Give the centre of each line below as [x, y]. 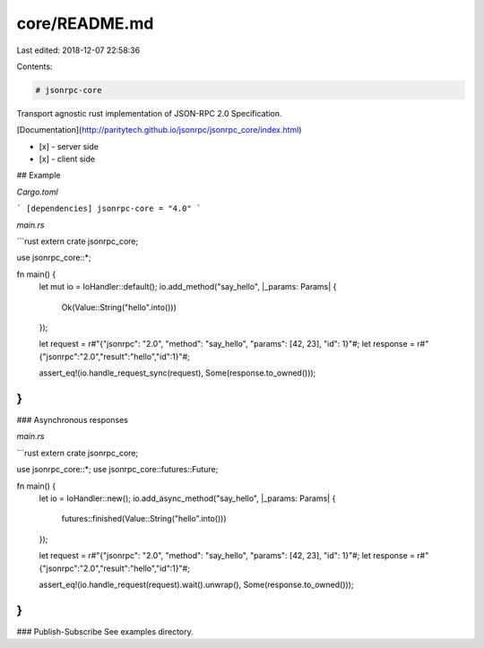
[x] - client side [67, 159]
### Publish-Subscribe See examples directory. [105, 631]
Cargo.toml [37, 192]
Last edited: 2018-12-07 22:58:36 [78, 50]
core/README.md [85, 23]
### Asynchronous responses [73, 420]
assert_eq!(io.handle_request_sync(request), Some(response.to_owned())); [177, 373]
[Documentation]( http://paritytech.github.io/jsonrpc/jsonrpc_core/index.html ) [159, 130]
